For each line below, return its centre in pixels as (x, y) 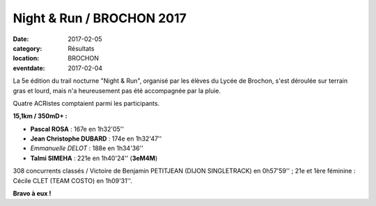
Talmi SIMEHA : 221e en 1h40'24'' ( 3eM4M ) (94, 158)
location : (26, 58)
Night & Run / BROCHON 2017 (100, 18)
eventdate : (29, 68)
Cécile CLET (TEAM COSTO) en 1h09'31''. (72, 180)
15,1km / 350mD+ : (40, 116)
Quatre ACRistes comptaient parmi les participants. (86, 103)
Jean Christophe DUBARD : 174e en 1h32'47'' (96, 138)
